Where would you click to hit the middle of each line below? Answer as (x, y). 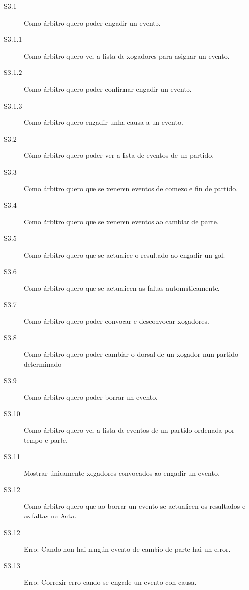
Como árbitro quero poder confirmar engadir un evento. (108, 89)
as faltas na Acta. (50, 516)
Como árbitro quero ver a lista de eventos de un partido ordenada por (129, 430)
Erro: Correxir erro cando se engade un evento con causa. (110, 582)
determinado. (44, 364)
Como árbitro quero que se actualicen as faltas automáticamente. (122, 288)
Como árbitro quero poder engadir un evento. (92, 22)
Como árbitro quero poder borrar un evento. (91, 397)
